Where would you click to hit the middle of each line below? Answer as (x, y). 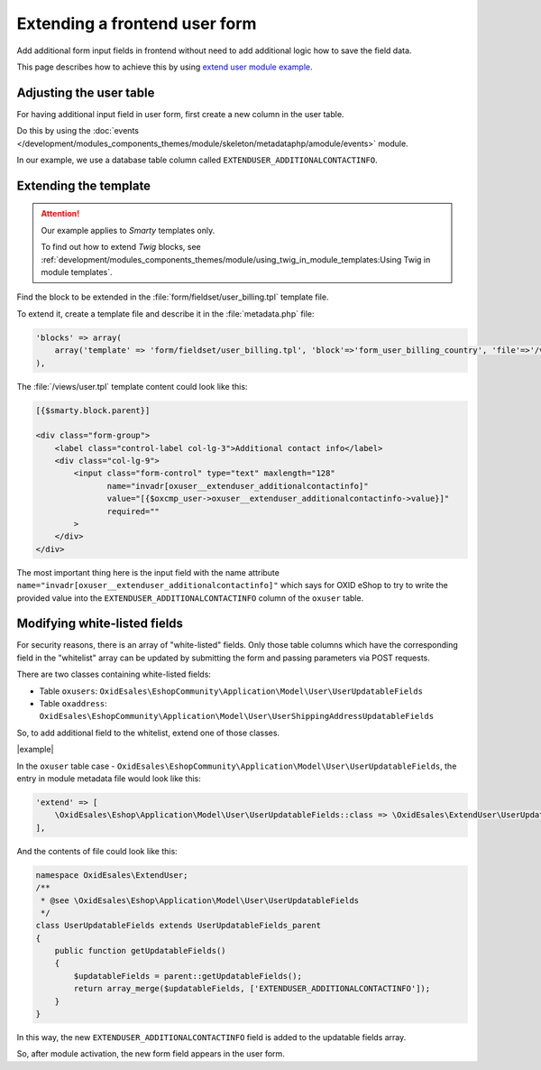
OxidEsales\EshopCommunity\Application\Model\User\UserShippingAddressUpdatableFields (237, 716)
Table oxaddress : (73, 704)
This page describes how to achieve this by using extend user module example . (165, 67)
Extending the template (84, 185)
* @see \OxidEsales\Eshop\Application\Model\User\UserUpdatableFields (200, 900)
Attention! (60, 214)
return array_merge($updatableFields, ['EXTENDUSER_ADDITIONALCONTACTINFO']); (252, 989)
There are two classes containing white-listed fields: (114, 674)
